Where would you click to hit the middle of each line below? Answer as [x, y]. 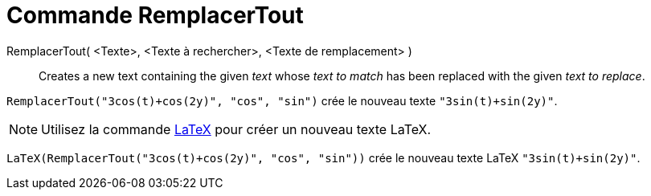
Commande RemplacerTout [155, 15]
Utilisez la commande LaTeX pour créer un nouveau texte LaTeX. [236, 129]
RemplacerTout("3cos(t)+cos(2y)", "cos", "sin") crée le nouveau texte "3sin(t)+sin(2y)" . [282, 100]
